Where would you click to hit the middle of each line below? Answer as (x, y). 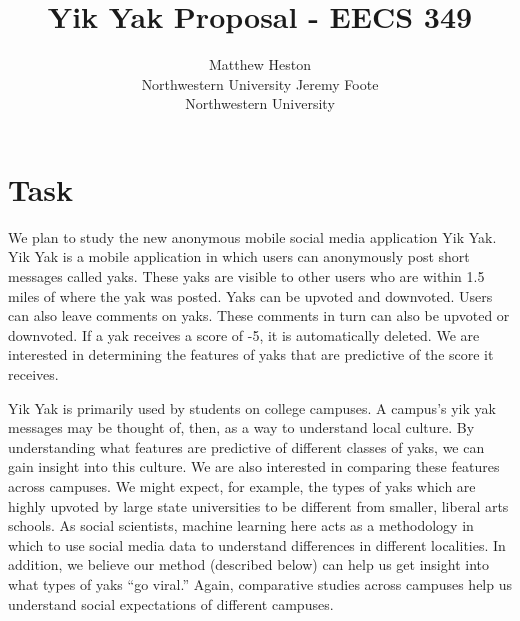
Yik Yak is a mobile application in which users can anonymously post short (239, 256)
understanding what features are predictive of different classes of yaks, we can (246, 446)
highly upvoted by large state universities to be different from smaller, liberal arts (258, 505)
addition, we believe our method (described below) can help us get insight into (248, 564)
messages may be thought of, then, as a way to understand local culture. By (241, 427)
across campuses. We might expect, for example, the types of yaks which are (242, 485)
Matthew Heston (260, 64)
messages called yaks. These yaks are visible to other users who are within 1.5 (246, 276)
